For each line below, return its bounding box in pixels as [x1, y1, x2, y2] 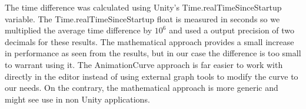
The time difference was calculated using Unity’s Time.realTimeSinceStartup [5, 1, 282, 13]
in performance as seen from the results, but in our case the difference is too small [5, 47, 301, 59]
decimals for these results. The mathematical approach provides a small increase [5, 35, 294, 47]
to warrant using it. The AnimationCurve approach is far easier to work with [5, 58, 283, 70]
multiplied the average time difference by [5, 24, 152, 36]
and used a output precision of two [169, 24, 295, 36]
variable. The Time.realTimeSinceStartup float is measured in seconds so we [5, 12, 280, 25]
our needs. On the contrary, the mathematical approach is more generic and [5, 81, 278, 94]
